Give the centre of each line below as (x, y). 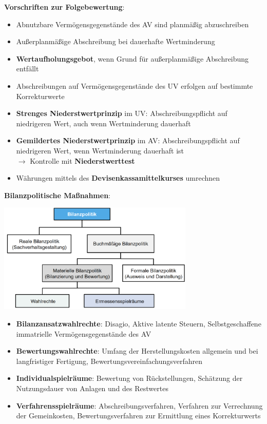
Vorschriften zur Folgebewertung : (64, 7)
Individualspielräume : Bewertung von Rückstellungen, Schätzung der (129, 378)
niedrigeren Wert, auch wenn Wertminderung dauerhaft (103, 123)
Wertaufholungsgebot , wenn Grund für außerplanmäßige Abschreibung (132, 58)
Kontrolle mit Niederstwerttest (82, 160)
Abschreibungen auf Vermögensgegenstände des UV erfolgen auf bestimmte (135, 85)
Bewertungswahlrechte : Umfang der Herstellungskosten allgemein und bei (137, 351)
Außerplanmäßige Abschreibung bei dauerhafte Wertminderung (116, 41)
